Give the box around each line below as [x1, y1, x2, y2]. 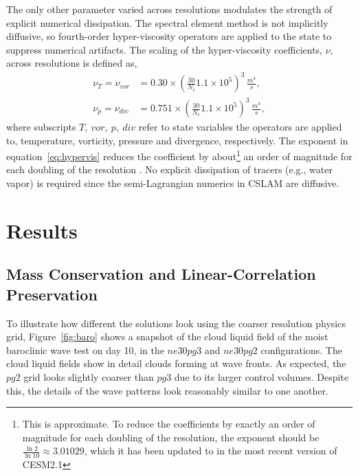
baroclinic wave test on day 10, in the [6, 342, 164, 357]
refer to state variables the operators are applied [138, 120, 342, 134]
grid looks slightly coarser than [23, 370, 154, 384]
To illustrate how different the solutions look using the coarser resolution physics [6, 316, 346, 330]
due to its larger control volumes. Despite [174, 370, 349, 384]
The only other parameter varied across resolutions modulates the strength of [6, 2, 333, 16]
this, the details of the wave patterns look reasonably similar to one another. [6, 383, 328, 397]
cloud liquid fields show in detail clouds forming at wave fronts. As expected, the [6, 356, 346, 371]
